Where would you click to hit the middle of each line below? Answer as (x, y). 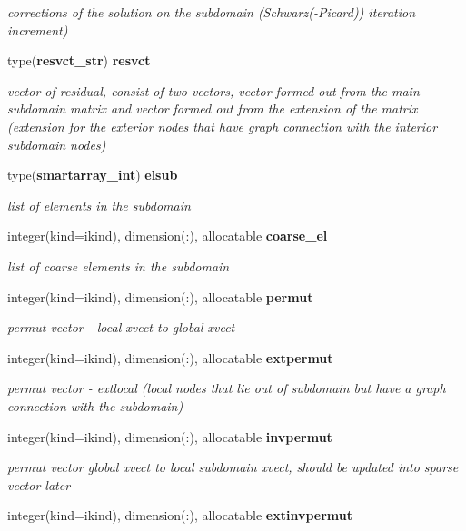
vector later (39, 484)
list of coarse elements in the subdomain (119, 265)
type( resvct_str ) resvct (79, 60)
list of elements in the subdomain (99, 205)
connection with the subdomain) (95, 405)
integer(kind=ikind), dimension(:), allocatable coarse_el (168, 236)
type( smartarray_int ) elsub (93, 175)
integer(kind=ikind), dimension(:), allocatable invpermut (170, 436)
